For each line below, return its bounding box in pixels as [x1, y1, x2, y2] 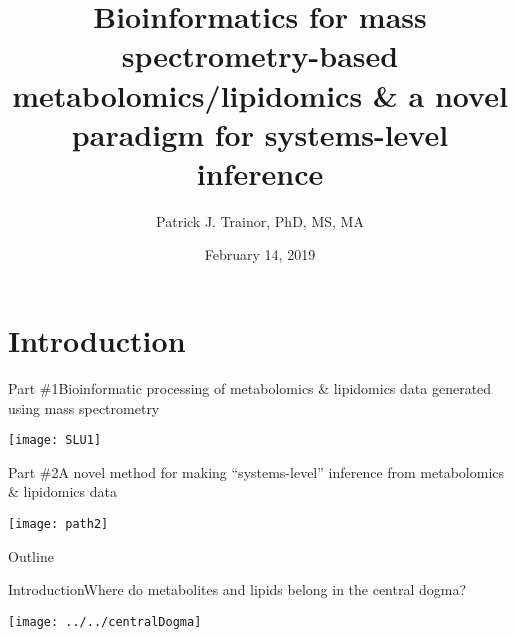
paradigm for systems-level [71, 113, 449, 154]
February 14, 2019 [204, 244, 316, 265]
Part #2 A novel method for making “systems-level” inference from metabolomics [8, 461, 505, 482]
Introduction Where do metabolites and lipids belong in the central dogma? [8, 579, 467, 600]
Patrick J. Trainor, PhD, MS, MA [156, 210, 364, 231]
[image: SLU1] [8, 433, 102, 448]
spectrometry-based [121, 35, 399, 76]
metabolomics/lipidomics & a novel [12, 74, 508, 115]
